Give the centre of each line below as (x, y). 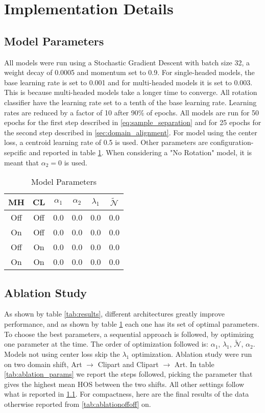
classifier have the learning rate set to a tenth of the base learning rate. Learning (130, 102)
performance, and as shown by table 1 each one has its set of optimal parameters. (132, 323)
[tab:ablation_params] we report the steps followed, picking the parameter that (128, 374)
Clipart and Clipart (128, 364)
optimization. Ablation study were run (192, 354)
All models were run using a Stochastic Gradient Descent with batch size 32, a (127, 62)
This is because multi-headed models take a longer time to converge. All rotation (131, 92)
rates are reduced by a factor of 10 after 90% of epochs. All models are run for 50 (132, 112)
